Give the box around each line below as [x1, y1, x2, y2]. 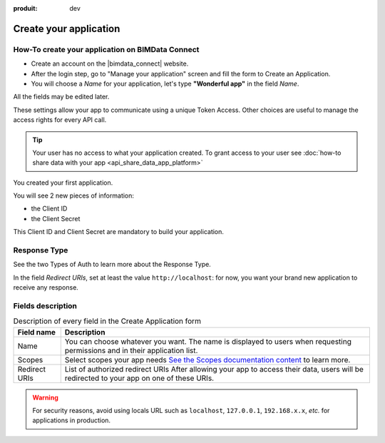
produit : [13, 4, 38, 12]
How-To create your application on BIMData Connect [13, 44, 200, 54]
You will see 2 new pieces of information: [13, 191, 135, 200]
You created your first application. [13, 178, 113, 187]
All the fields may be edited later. [13, 93, 110, 101]
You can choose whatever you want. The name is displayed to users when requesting [64, 336, 352, 346]
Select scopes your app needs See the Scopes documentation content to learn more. [64, 355, 351, 365]
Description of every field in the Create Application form [13, 316, 201, 326]
